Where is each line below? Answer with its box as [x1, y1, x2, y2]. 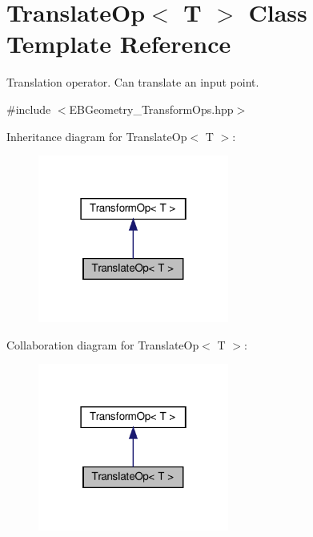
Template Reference [6, 27, 231, 60]
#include [6, 100, 51, 117]
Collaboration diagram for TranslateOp [6, 336, 199, 353]
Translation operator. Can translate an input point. [6, 74, 259, 91]
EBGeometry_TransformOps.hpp [69, 100, 234, 117]
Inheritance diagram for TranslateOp [6, 127, 187, 144]
